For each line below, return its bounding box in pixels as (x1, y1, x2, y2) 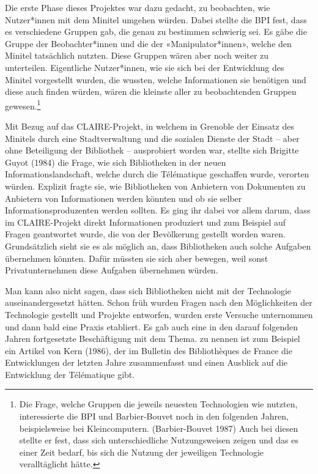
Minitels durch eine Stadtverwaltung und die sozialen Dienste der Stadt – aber (5, 131, 300, 144)
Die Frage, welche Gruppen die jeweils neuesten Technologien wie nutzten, (19, 398, 298, 410)
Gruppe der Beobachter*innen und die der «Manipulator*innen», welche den (5, 37, 292, 50)
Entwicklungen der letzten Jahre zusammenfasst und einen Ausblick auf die (5, 356, 287, 369)
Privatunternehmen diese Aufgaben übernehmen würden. (5, 264, 218, 276)
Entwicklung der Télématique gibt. (5, 368, 135, 380)
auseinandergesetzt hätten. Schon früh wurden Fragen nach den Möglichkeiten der (5, 296, 312, 309)
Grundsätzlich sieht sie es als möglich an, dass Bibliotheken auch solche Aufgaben (5, 239, 311, 252)
